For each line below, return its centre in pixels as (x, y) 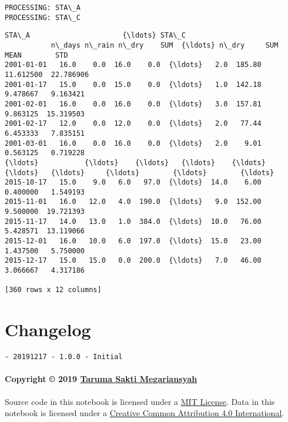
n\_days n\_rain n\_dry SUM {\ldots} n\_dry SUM (165, 45)
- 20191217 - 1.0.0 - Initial (64, 357)
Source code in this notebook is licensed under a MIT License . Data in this (140, 401)
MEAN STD (36, 55)
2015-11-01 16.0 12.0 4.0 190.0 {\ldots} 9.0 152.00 (133, 202)
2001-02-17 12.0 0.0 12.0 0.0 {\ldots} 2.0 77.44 (133, 124)
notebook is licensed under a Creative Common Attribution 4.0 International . (145, 413)
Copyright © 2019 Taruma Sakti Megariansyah (101, 379)
